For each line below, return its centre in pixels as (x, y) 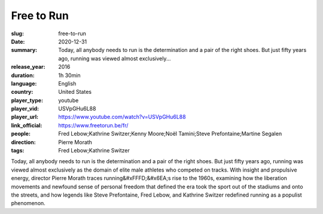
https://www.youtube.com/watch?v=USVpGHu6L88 (122, 117)
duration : (23, 75)
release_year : (28, 67)
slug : (17, 33)
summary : (24, 50)
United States (75, 92)
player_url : (25, 117)
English (67, 83)
